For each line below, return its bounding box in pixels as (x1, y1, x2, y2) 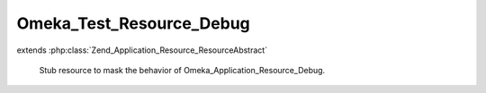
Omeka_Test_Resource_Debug (16, 13, 251, 33)
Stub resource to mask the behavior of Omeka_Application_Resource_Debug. (39, 64, 326, 75)
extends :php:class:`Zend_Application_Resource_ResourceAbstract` (16, 45, 268, 55)
